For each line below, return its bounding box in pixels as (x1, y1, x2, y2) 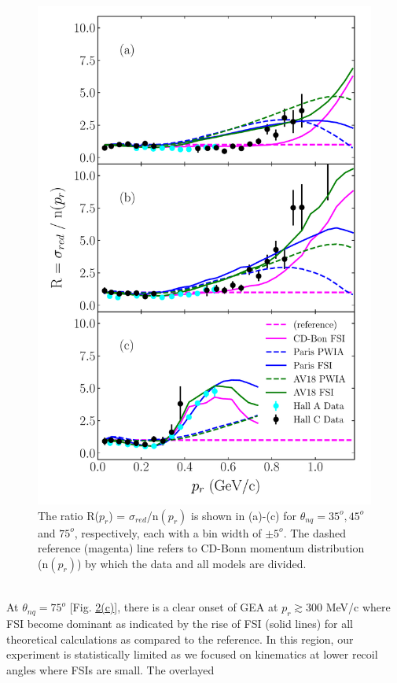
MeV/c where (325, 599, 391, 615)
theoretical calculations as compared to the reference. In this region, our (6, 630, 354, 647)
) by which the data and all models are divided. (76, 555, 307, 571)
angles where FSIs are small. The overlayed (6, 661, 215, 677)
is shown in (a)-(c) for (191, 507, 296, 523)
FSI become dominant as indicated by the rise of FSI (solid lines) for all (6, 615, 353, 632)
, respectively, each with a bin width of (74, 524, 262, 541)
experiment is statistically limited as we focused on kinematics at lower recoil (6, 646, 378, 663)
